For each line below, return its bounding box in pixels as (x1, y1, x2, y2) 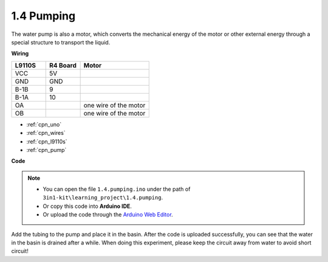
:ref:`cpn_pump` (26, 146, 67, 153)
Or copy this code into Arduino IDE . (43, 202, 132, 210)
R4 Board (49, 61, 77, 69)
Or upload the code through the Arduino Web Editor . (43, 211, 173, 218)
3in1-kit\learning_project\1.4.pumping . (43, 194, 163, 201)
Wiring (11, 50, 29, 57)
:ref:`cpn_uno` (26, 120, 62, 128)
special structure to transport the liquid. (11, 38, 111, 46)
